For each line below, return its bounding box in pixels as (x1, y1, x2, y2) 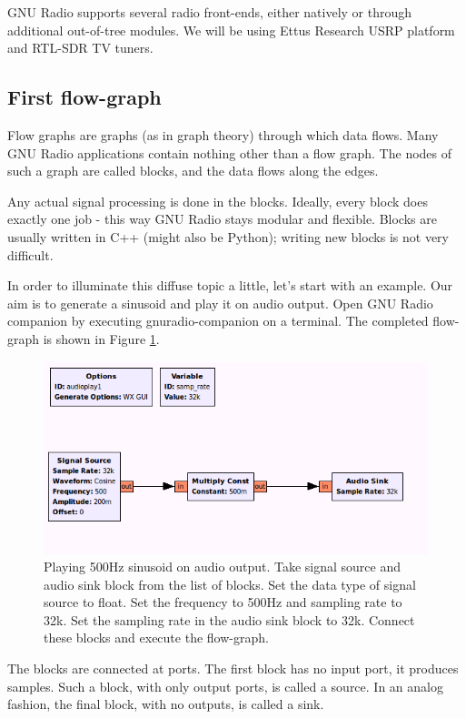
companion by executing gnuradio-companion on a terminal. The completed (7, 311, 429, 330)
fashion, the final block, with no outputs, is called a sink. (7, 694, 324, 714)
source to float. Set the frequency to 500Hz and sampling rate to (44, 592, 402, 612)
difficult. (7, 245, 54, 264)
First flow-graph (7, 83, 162, 111)
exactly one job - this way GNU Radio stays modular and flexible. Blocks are (7, 209, 437, 228)
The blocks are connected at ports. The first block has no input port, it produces (7, 659, 459, 678)
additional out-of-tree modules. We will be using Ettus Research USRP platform (7, 20, 455, 39)
